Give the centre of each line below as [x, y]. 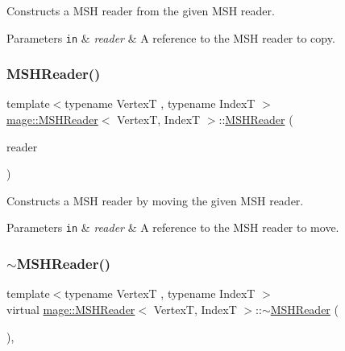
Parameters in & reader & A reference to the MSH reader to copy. [171, 37]
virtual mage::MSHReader [71, 309]
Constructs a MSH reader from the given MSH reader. [141, 10]
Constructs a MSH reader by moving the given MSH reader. [155, 200]
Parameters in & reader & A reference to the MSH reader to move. [173, 227]
